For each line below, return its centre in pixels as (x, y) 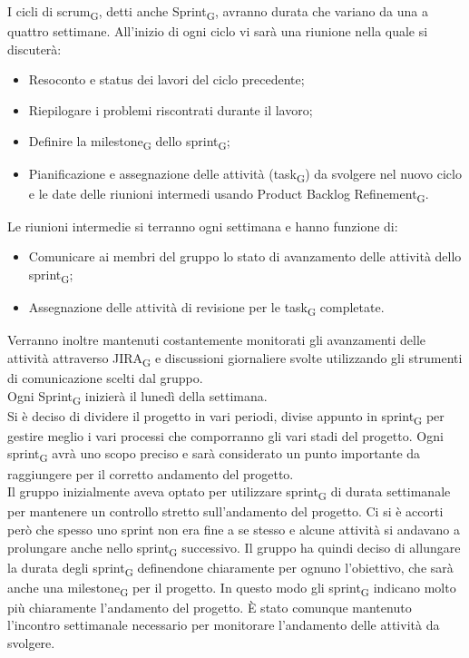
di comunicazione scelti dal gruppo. (105, 378)
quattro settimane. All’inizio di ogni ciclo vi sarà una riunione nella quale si (218, 31)
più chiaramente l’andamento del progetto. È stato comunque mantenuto (210, 607)
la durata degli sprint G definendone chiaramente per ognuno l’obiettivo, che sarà (230, 568)
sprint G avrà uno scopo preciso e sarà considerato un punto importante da (214, 455)
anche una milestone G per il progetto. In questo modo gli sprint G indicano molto (232, 588)
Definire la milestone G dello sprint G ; (129, 142)
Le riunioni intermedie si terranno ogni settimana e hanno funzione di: (203, 226)
